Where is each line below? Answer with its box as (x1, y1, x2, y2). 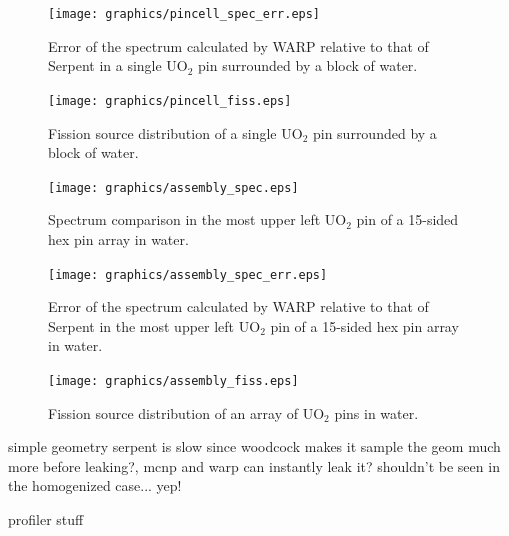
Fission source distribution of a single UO (48, 122, 303, 143)
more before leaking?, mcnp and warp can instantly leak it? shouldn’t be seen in (8, 455, 500, 476)
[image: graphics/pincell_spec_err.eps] (48, 7, 321, 21)
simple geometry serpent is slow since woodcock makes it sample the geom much (8, 436, 501, 457)
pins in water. (334, 402, 419, 423)
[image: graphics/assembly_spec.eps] (48, 180, 299, 195)
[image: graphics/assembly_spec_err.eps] (48, 267, 328, 282)
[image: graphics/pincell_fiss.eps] (48, 93, 292, 108)
